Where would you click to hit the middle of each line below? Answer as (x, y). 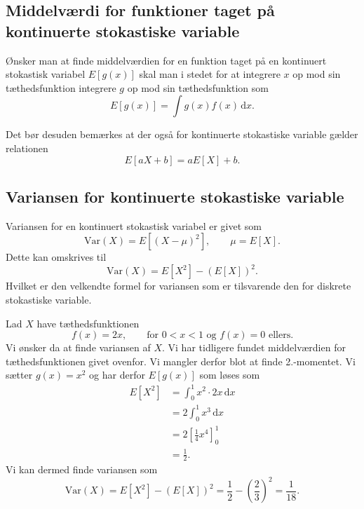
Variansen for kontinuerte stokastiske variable (175, 196)
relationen (27, 148)
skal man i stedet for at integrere (210, 74)
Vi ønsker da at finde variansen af (78, 347)
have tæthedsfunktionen (88, 323)
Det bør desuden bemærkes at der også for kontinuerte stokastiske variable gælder (182, 134)
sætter (19, 375)
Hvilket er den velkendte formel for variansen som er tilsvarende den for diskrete (178, 286)
